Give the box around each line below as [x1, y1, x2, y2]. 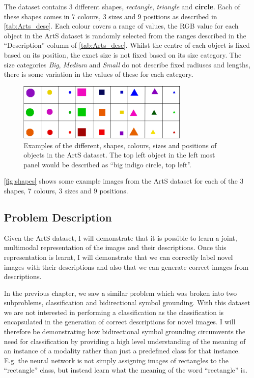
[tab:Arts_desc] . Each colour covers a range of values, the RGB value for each [4, 21, 239, 31]
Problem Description [4, 209, 112, 224]
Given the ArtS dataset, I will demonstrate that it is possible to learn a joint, [4, 232, 237, 243]
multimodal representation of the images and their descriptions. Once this [4, 242, 226, 252]
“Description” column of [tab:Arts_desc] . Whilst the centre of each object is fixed [4, 40, 250, 50]
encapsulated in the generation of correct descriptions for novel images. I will [4, 316, 236, 327]
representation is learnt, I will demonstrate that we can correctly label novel [4, 252, 233, 262]
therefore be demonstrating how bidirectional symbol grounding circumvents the [4, 326, 246, 337]
